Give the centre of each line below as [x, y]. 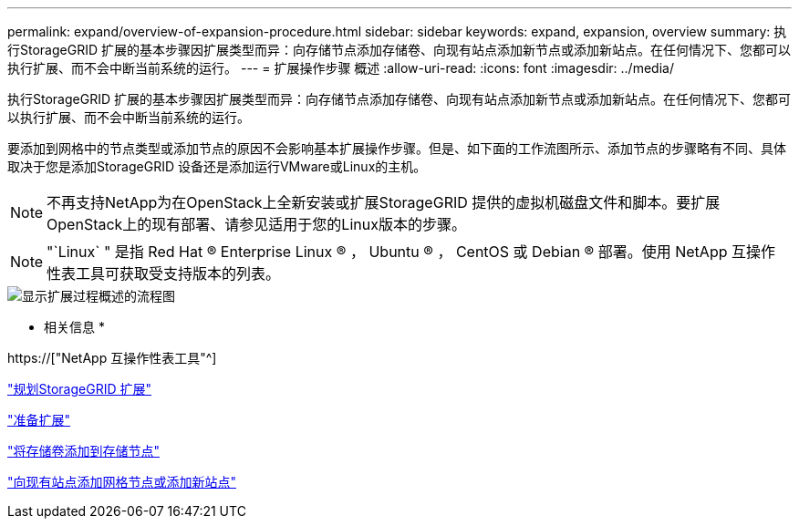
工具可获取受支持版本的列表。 [178, 273]
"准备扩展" [39, 420]
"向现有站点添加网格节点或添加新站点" [122, 482]
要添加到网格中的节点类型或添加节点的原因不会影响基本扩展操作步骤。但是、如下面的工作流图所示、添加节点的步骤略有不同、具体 [397, 148]
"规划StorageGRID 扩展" [79, 389]
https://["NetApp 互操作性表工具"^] [112, 358]
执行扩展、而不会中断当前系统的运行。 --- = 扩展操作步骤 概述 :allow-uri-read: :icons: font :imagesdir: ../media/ [341, 68]
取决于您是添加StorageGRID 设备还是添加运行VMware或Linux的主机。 [217, 166]
